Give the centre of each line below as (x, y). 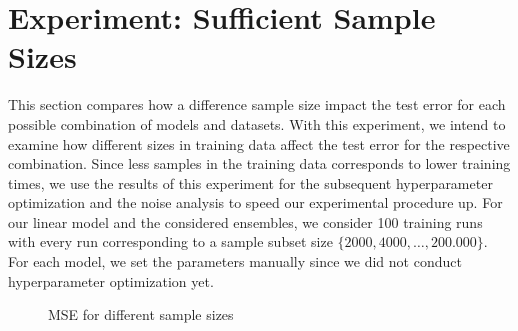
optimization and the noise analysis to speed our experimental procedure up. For (255, 202)
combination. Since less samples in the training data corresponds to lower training (259, 163)
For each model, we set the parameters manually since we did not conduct (235, 261)
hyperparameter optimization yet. (111, 280)
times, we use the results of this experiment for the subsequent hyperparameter (250, 182)
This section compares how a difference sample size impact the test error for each (257, 104)
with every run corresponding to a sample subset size (170, 241)
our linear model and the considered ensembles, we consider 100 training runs (245, 221)
